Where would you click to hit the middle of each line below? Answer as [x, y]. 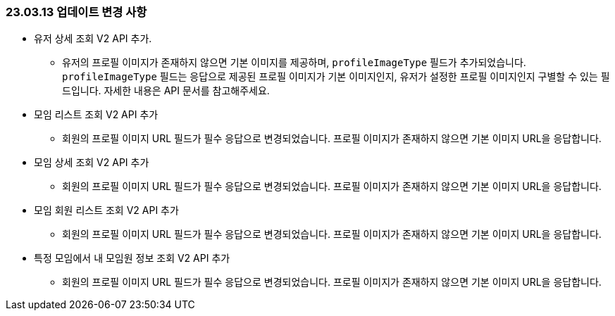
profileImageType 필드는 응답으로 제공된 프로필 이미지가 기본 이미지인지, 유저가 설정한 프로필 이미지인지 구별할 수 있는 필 [336, 77]
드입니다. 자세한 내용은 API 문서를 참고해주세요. [166, 91]
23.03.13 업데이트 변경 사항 [76, 12]
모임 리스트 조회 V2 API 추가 [96, 115]
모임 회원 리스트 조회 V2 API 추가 [106, 210]
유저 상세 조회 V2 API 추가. [93, 39]
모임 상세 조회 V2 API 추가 [92, 163]
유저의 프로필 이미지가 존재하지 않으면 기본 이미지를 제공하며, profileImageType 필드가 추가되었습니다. [294, 63]
